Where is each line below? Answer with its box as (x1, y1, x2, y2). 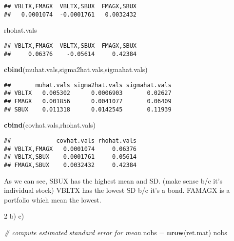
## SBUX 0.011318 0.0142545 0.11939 (4, 106, 172, 113)
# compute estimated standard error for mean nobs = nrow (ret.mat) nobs (4, 227, 227, 238)
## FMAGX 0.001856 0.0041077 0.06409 (4, 98, 172, 105)
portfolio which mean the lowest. (4, 194, 101, 204)
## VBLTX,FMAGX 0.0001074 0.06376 (4, 145, 137, 152)
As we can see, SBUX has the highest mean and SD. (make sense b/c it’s (4, 175, 223, 185)
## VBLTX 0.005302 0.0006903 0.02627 (4, 90, 172, 97)
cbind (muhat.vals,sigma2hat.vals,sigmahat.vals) (4, 64, 148, 74)
